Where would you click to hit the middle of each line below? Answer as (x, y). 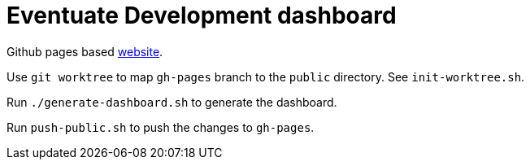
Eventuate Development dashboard (202, 15)
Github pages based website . (85, 51)
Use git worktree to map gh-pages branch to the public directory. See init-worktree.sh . (266, 76)
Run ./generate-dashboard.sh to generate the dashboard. (172, 102)
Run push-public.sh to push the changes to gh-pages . (161, 127)
